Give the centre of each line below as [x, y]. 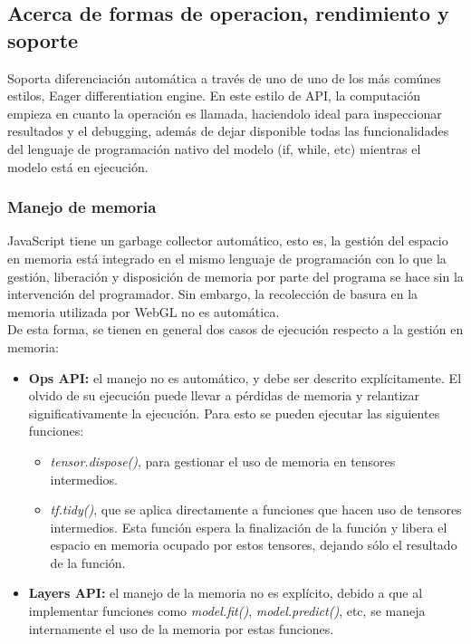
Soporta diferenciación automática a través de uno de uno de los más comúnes [224, 77]
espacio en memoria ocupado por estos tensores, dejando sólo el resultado [254, 545]
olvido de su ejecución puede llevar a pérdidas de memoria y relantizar [224, 395]
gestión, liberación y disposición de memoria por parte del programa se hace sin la [235, 276]
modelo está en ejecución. [78, 166]
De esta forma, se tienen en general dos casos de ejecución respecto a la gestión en [235, 329]
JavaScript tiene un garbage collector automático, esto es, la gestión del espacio [228, 240]
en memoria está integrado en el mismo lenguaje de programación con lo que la [227, 258]
